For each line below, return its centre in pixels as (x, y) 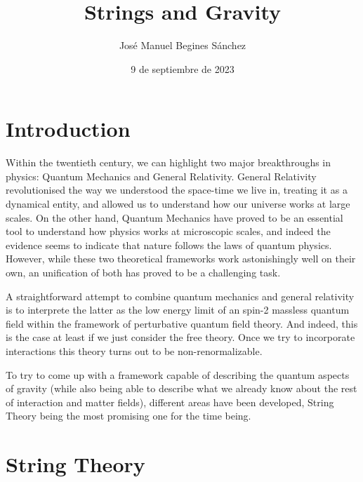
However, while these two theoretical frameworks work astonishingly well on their (181, 259)
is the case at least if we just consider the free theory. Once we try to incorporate (180, 337)
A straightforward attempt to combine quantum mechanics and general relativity (180, 296)
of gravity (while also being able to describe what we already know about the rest (181, 388)
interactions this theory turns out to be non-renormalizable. (134, 350)
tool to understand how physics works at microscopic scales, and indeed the (168, 231)
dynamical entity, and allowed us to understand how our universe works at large (178, 204)
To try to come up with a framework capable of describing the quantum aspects (178, 374)
